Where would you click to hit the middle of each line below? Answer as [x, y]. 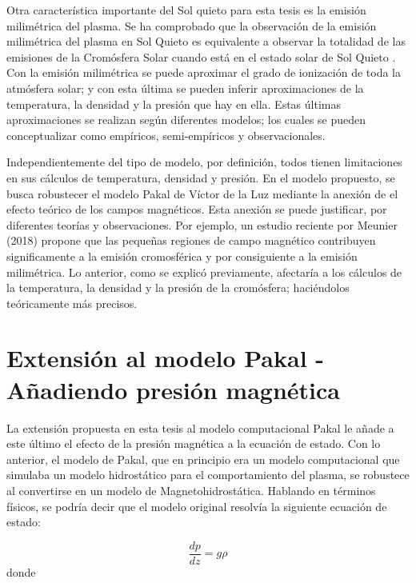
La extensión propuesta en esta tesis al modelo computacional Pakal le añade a [200, 427]
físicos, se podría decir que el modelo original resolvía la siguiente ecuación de [197, 506]
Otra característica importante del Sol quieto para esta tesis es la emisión [186, 10]
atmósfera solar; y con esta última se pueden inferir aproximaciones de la [185, 88]
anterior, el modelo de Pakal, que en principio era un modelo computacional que [203, 459]
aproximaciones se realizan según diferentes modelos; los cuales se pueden [186, 120]
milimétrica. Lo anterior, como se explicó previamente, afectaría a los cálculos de [204, 272]
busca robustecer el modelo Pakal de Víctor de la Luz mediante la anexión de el [202, 193]
